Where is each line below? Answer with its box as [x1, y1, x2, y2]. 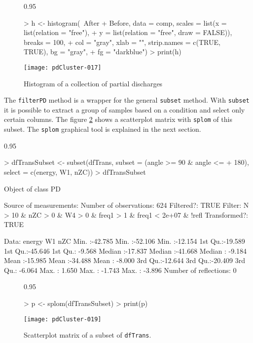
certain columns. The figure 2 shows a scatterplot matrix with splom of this [4, 114, 232, 124]
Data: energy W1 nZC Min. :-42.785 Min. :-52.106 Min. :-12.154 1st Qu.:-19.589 [4, 235, 245, 246]
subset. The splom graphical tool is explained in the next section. [4, 124, 201, 134]
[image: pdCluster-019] [24, 315, 102, 323]
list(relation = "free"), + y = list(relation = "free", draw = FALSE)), [24, 27, 232, 38]
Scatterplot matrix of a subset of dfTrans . [24, 330, 151, 340]
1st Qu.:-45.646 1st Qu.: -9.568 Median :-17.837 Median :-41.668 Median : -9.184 [4, 245, 247, 256]
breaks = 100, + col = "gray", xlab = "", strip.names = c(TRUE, [24, 37, 220, 47]
